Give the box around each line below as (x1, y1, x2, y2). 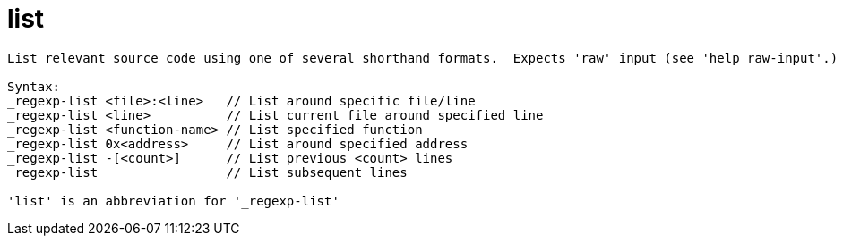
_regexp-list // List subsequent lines (7, 164, 408, 180)
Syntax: (7, 79, 61, 94)
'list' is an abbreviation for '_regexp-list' (7, 193, 340, 208)
